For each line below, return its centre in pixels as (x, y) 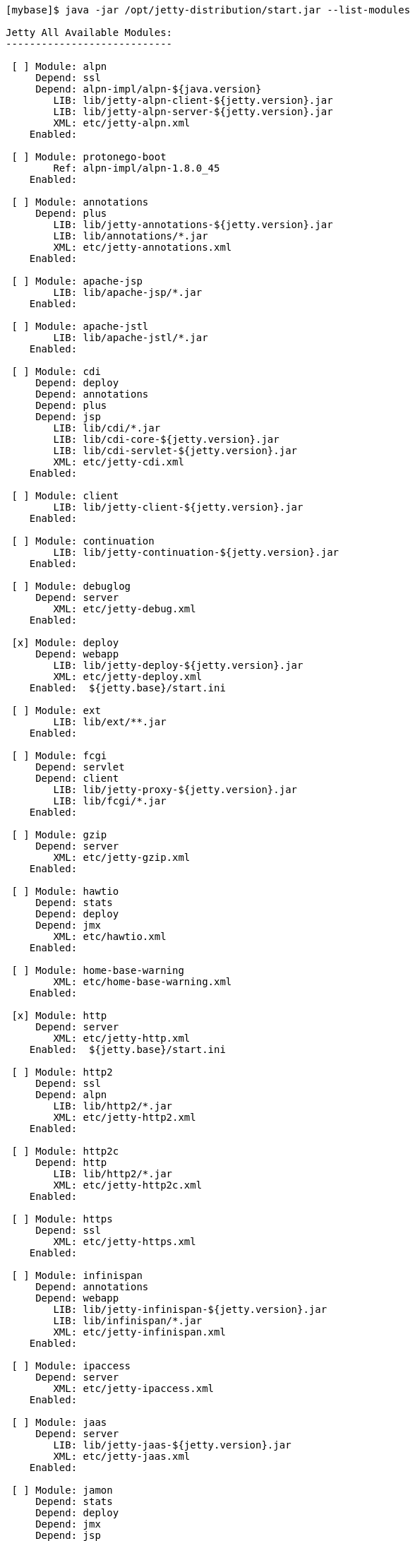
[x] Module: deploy (65, 643)
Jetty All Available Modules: (89, 32)
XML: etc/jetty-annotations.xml (143, 247)
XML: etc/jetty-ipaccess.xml (134, 1388)
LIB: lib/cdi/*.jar (107, 428)
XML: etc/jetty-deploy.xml (128, 677)
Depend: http (71, 1162)
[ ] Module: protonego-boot (89, 157)
